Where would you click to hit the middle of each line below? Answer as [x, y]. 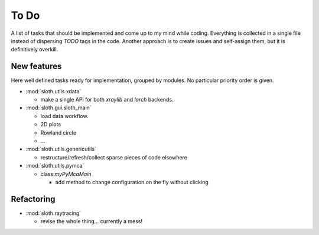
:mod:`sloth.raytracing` [53, 213]
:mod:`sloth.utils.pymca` [55, 166]
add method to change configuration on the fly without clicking [132, 182]
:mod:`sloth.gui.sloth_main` [58, 108]
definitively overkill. [35, 50]
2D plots [51, 125]
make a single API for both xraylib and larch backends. [107, 100]
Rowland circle [58, 132]
